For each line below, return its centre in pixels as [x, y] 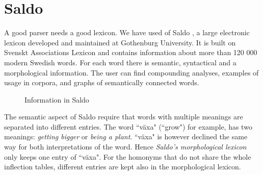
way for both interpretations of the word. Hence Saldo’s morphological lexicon [125, 147]
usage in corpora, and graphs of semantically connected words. [102, 82]
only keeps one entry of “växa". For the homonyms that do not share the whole [128, 156]
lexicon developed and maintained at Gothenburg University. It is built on [120, 42]
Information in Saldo [57, 99]
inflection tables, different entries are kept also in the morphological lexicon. [123, 167]
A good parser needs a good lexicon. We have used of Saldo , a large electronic [127, 32]
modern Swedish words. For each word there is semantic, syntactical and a [120, 62]
